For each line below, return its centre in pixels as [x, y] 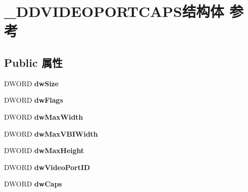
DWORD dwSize [31, 83]
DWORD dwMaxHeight [44, 150]
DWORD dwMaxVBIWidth [51, 133]
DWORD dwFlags [34, 100]
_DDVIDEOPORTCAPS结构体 [114, 11]
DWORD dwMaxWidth [44, 116]
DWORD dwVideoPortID [47, 167]
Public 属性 [33, 62]
